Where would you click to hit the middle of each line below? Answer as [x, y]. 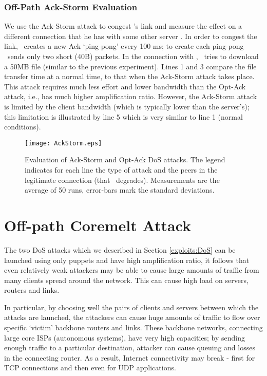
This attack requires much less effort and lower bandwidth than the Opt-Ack [125, 86]
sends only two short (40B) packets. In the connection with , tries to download [133, 56]
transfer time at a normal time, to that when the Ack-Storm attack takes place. [129, 76]
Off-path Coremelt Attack [98, 225]
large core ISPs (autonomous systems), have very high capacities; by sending [125, 337]
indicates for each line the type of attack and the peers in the [121, 170]
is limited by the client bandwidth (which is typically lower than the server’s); [127, 106]
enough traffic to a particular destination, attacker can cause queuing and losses [130, 347]
